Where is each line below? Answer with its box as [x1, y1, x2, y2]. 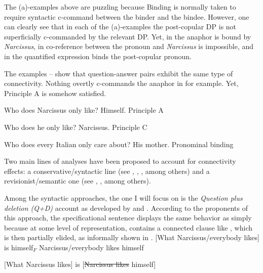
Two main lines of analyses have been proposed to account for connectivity [4, 156, 236, 166]
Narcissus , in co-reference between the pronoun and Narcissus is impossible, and [4, 41, 254, 52]
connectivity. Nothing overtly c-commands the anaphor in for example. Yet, [4, 78, 239, 88]
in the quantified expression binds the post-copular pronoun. [4, 51, 192, 61]
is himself [4, 242, 33, 252]
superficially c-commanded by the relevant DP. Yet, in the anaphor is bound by [4, 31, 251, 41]
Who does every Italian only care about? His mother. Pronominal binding [4, 139, 234, 149]
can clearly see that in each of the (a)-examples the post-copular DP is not [4, 21, 237, 32]
